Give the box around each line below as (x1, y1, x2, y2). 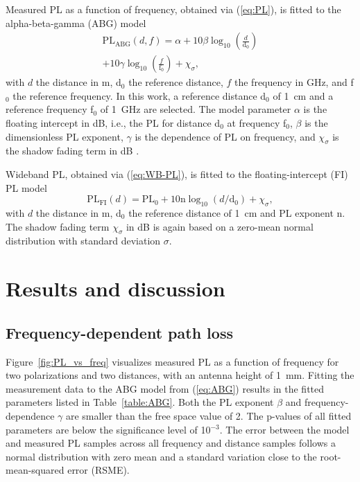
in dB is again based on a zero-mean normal (126, 219, 314, 233)
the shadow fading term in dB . (6, 143, 139, 158)
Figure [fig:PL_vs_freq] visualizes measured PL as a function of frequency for (6, 354, 339, 368)
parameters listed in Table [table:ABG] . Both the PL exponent (6, 395, 274, 409)
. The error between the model (219, 422, 350, 436)
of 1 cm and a (273, 88, 334, 102)
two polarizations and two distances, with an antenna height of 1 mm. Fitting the (6, 368, 354, 382)
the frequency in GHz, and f (234, 75, 354, 89)
